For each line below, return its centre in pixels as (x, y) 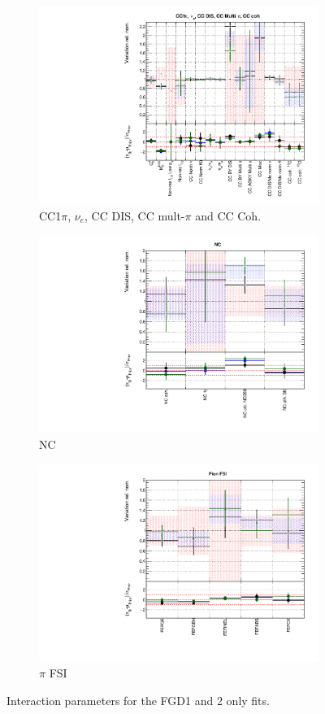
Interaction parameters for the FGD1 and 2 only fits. (138, 700)
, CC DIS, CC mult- (135, 215)
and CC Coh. (228, 215)
